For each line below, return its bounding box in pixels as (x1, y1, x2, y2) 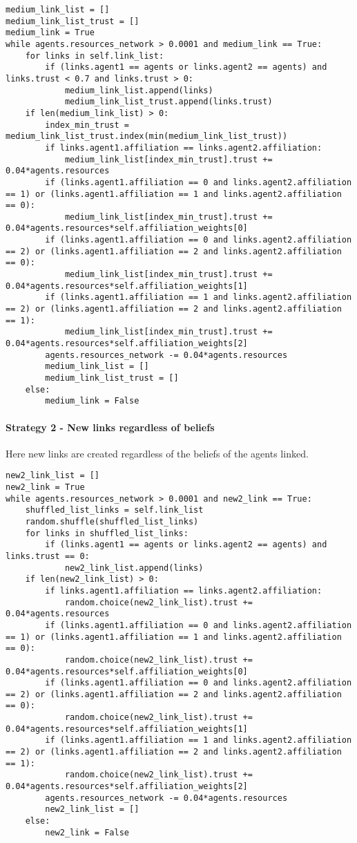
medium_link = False (45, 396, 139, 406)
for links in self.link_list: (25, 50, 164, 61)
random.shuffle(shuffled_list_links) (25, 516, 199, 527)
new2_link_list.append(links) (64, 562, 204, 573)
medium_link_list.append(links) (64, 85, 213, 95)
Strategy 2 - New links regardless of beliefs (6, 419, 215, 434)
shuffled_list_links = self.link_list (25, 505, 204, 515)
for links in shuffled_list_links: (25, 528, 189, 538)
